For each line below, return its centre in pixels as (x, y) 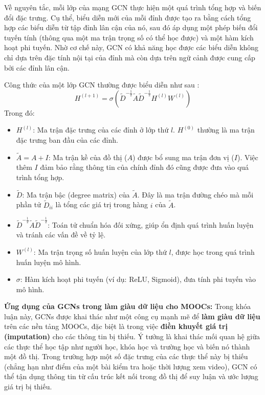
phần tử (29, 204)
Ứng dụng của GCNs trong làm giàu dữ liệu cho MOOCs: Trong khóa (127, 306)
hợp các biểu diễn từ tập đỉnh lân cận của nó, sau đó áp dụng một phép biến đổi (131, 27)
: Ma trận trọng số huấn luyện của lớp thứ (100, 251)
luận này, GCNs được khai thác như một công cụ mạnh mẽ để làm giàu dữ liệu (132, 316)
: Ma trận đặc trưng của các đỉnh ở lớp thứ (101, 130)
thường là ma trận (226, 130)
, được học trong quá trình (213, 251)
